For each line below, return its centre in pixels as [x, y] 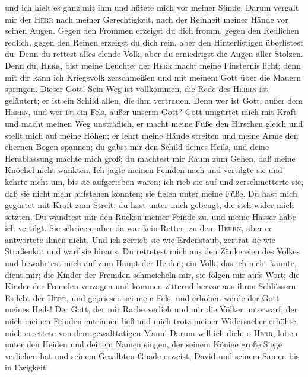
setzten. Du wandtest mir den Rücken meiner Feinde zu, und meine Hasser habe [150, 216]
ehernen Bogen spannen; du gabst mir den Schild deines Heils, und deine [137, 147]
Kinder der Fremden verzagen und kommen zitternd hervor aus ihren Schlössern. [152, 286]
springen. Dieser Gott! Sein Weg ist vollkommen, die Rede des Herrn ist [136, 89]
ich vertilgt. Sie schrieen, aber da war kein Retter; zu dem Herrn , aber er [139, 228]
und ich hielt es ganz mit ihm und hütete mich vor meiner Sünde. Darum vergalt [152, 7]
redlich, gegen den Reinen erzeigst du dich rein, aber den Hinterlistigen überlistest [154, 42]
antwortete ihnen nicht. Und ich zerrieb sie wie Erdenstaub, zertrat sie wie [140, 239]
